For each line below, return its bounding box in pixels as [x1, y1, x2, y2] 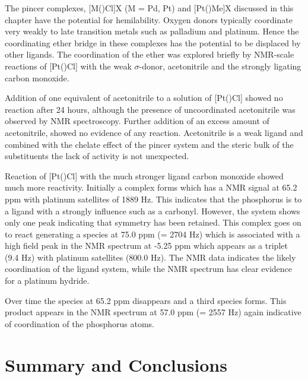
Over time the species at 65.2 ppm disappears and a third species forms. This [5, 294, 287, 306]
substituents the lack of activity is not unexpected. [5, 150, 189, 162]
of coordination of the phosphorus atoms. [5, 317, 154, 330]
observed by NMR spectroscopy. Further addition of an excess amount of [5, 115, 269, 127]
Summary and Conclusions [5, 352, 227, 376]
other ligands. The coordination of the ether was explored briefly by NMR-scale [5, 48, 294, 61]
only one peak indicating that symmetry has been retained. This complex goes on [5, 216, 301, 229]
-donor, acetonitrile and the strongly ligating [139, 59, 301, 72]
